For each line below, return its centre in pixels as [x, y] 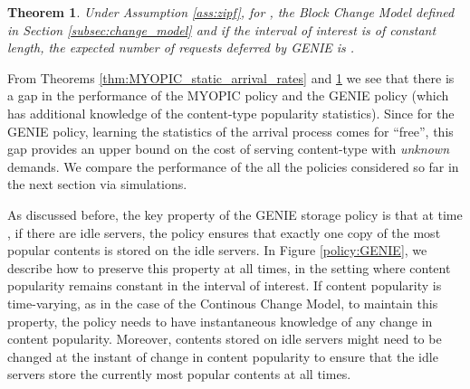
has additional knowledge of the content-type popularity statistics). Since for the [231, 113]
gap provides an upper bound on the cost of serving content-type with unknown [228, 149]
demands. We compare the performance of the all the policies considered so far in [233, 166]
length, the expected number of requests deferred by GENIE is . [181, 47]
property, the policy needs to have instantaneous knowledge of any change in [220, 321]
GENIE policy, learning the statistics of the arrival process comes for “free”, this [230, 131]
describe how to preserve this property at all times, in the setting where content [229, 267]
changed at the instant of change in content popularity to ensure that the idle [223, 356]
